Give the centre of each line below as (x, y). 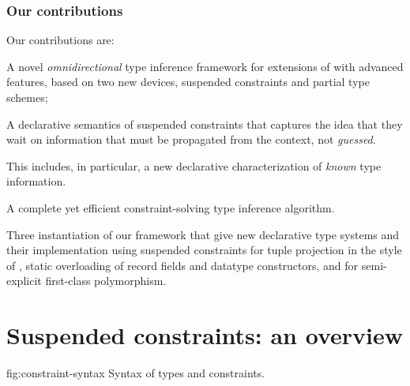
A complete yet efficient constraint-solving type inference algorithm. (171, 207)
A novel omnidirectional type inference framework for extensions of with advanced (205, 66)
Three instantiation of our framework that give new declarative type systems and (203, 234)
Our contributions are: (60, 40)
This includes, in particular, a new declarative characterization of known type (194, 165)
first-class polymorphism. (106, 281)
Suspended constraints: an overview (205, 335)
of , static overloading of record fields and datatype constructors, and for (182, 265)
